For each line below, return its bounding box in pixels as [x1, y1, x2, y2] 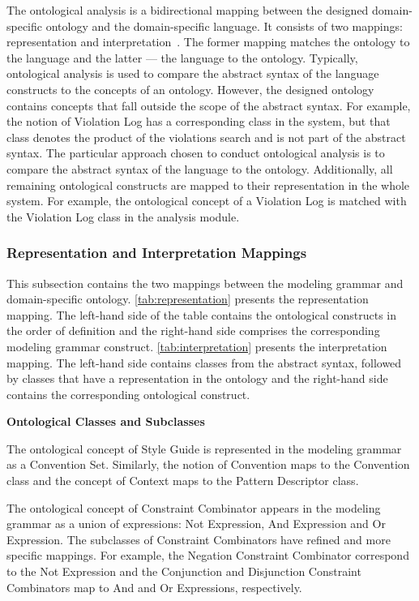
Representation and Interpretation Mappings [6, 243, 307, 263]
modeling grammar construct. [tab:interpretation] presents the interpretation [6, 337, 387, 354]
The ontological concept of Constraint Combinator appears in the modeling [6, 499, 381, 516]
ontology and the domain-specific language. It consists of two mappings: [45, 17, 403, 34]
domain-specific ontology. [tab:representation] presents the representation [6, 290, 369, 307]
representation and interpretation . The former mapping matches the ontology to [6, 33, 410, 50]
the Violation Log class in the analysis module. [6, 208, 240, 225]
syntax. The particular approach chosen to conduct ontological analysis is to [6, 144, 385, 161]
